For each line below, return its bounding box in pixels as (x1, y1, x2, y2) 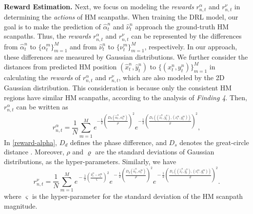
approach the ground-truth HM (135, 21, 229, 31)
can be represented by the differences (131, 31, 242, 41)
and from (70, 41, 97, 51)
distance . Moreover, (4, 147, 64, 157)
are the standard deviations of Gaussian (95, 147, 214, 157)
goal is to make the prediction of (4, 21, 101, 31)
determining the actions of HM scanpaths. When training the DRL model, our (4, 12, 238, 22)
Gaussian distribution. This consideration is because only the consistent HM (4, 83, 232, 93)
